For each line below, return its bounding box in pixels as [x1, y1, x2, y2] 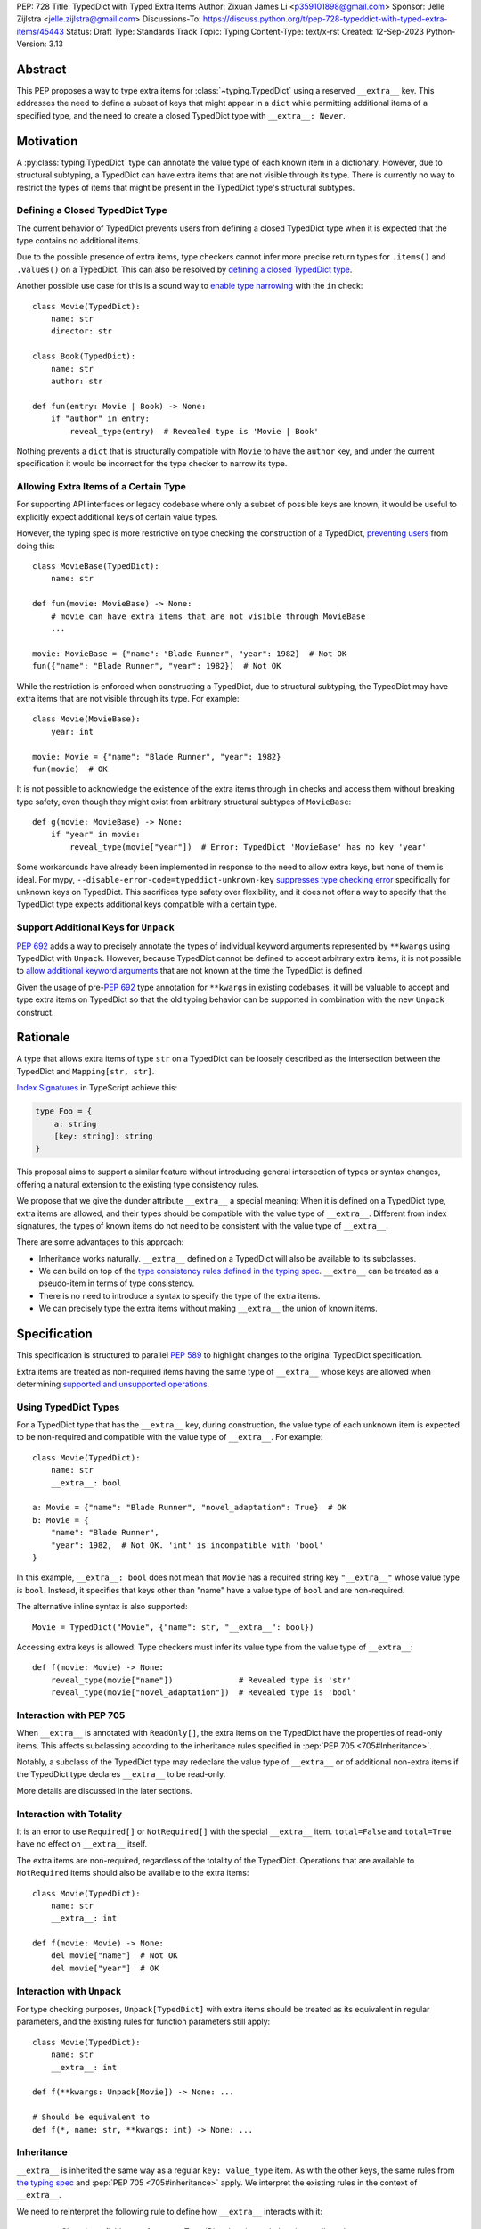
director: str [50, 326, 113, 336]
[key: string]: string [53, 1131, 153, 1141]
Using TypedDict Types [16, 1401, 120, 1413]
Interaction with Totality [16, 1807, 123, 1820]
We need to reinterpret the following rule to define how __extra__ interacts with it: [16, 2206, 322, 2217]
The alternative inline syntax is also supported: [16, 1601, 188, 1612]
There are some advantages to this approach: [16, 1237, 184, 1247]
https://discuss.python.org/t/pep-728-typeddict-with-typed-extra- [202, 13, 448, 24]
